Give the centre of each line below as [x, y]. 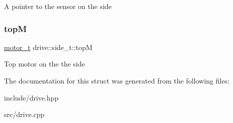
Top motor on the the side [45, 64]
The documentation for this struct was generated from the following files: [117, 80]
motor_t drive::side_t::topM [48, 47]
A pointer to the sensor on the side [58, 6]
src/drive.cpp [24, 114]
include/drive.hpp [31, 97]
